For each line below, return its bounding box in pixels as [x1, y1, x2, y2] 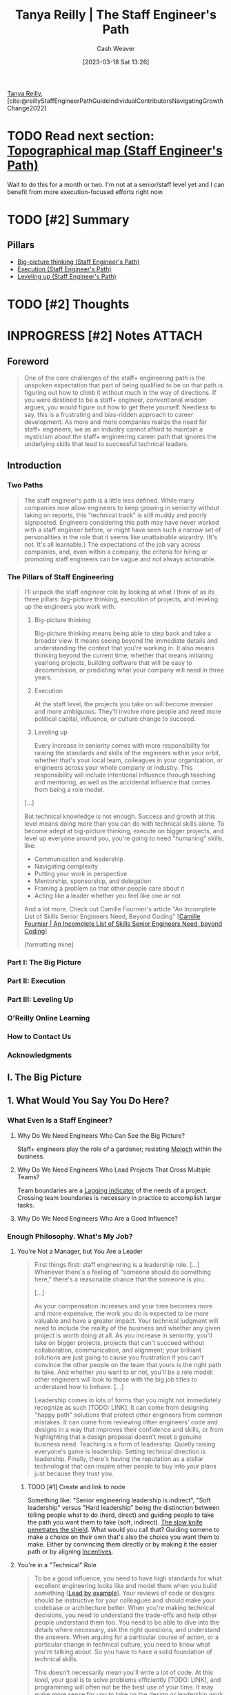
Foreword [7, 356, 50, 367]
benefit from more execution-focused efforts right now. [7, 187, 164, 196]
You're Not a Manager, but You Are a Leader [17, 1247, 143, 1255]
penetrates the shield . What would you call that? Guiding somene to [27, 1525, 220, 1533]
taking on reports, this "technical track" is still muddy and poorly [23, 511, 208, 519]
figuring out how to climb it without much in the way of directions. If [23, 389, 217, 397]
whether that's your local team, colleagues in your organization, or [34, 756, 223, 764]
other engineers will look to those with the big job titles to [34, 1375, 198, 1384]
